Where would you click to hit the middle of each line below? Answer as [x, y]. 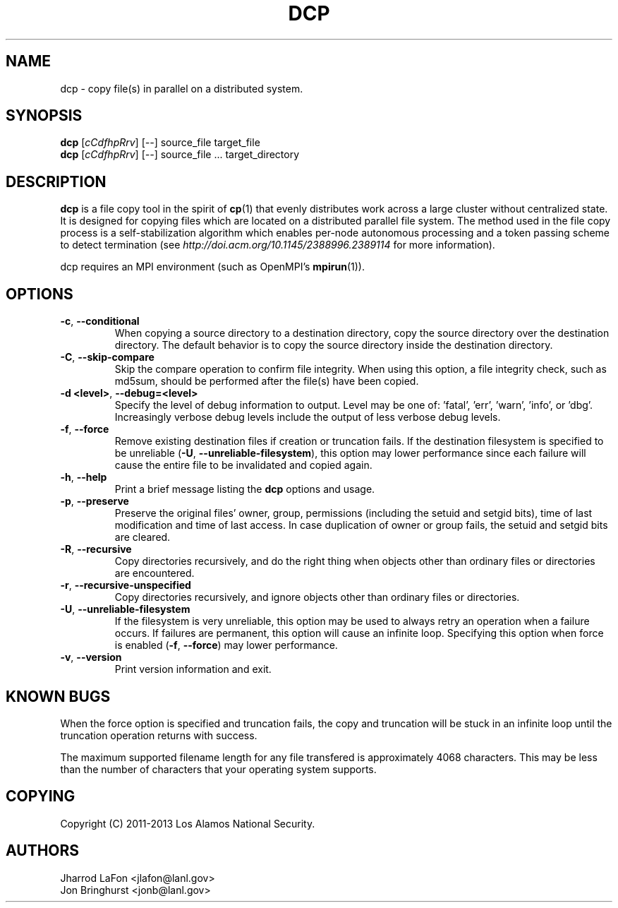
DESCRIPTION [56, 181]
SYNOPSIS [44, 116]
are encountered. [154, 573]
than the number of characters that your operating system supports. [218, 769]
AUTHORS [43, 851]
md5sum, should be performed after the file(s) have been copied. [267, 381]
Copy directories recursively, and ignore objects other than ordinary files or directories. [317, 597]
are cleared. [143, 537]
